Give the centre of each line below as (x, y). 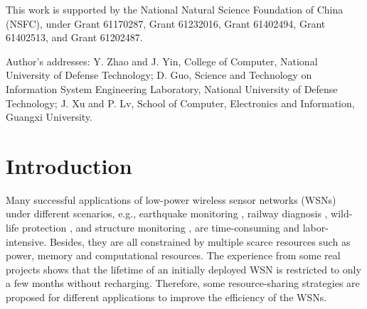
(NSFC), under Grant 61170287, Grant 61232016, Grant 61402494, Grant (166, 23)
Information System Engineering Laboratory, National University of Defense (172, 88)
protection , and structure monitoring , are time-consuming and (161, 228)
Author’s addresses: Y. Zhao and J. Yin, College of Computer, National (162, 61)
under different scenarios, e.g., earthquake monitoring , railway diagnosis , (167, 213)
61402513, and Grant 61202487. (74, 37)
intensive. (26, 241)
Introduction (69, 165)
